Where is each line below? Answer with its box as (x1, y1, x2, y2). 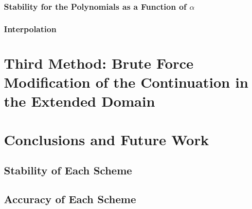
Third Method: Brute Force (4, 53, 194, 73)
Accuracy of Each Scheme (4, 191, 136, 206)
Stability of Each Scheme (4, 163, 132, 178)
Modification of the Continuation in (4, 72, 249, 92)
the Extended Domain (4, 91, 155, 111)
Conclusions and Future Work (4, 129, 209, 149)
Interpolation (4, 22, 56, 35)
